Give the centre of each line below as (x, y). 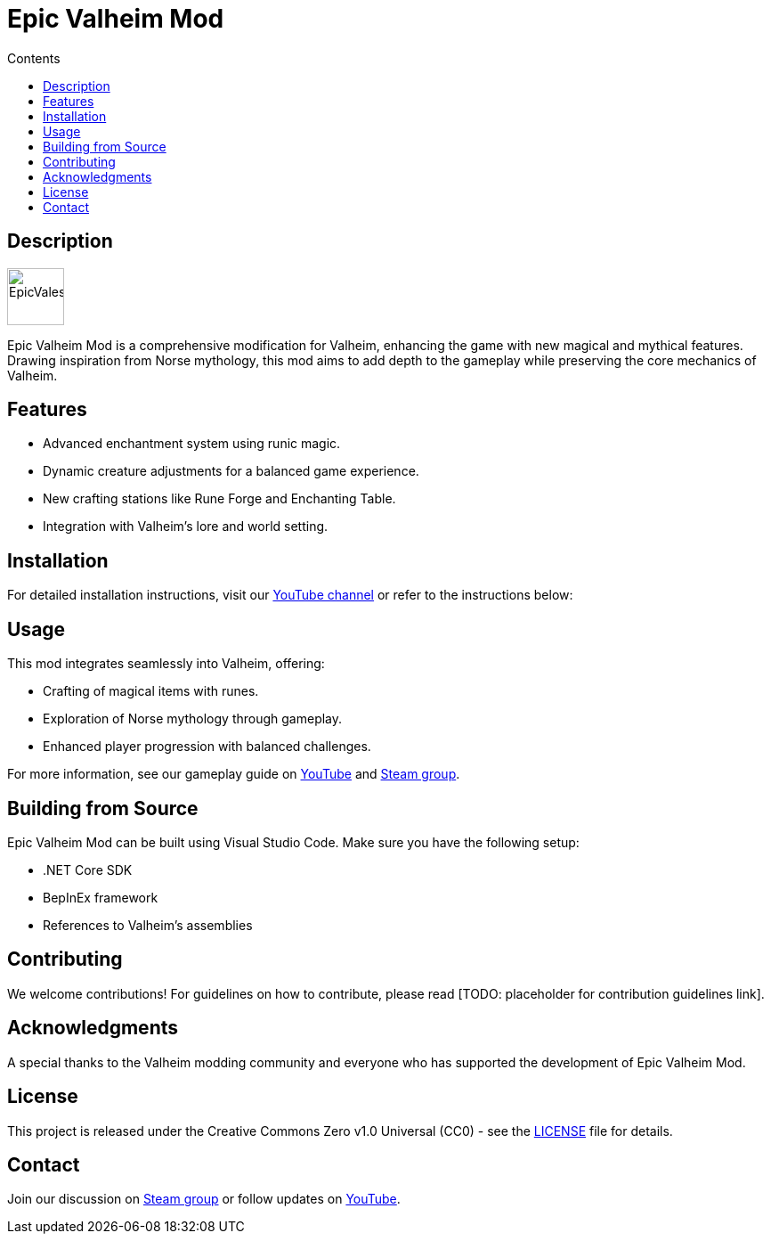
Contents (34, 58)
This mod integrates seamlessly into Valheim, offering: (166, 664)
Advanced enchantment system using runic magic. (192, 444)
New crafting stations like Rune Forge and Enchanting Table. (219, 499)
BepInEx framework (101, 897)
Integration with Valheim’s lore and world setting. (186, 527)
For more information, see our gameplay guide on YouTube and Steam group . (234, 774)
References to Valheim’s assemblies (148, 925)
